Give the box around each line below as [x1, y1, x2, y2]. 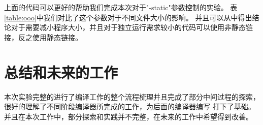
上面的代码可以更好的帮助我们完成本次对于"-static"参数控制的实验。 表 [4, 2, 238, 12]
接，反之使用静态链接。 [4, 32, 82, 42]
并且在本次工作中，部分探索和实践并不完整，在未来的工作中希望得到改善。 [4, 111, 253, 121]
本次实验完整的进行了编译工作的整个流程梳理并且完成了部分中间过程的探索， [4, 91, 260, 102]
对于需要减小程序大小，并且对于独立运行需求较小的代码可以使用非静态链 [11, 22, 253, 33]
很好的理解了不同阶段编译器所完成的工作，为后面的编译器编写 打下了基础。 [4, 101, 255, 112]
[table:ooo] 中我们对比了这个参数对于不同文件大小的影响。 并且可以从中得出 [4, 12, 252, 22]
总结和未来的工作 [4, 61, 118, 82]
